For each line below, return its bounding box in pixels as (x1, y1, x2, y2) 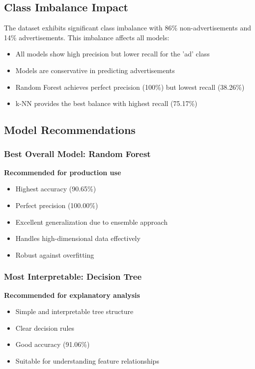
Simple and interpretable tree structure (15, 306, 134, 316)
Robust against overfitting (15, 249, 94, 260)
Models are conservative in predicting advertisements (15, 65, 175, 75)
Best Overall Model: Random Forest (4, 148, 151, 160)
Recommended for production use (4, 167, 121, 177)
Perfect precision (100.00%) (15, 200, 98, 210)
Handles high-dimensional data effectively (15, 233, 141, 243)
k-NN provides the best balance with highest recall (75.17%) (15, 98, 198, 108)
